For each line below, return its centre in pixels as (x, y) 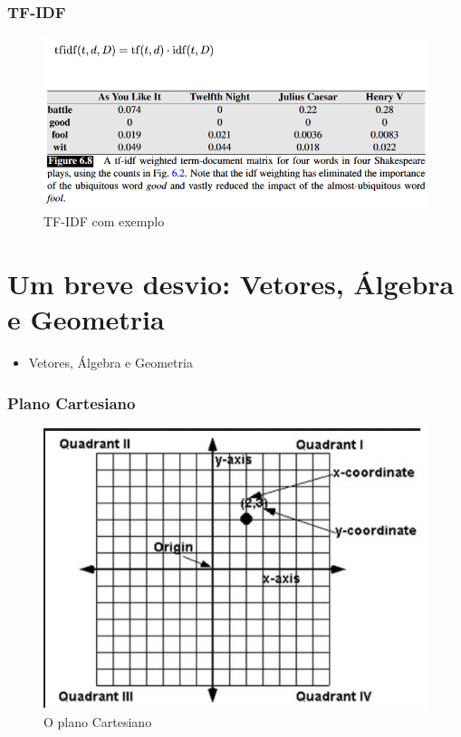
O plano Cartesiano (98, 721)
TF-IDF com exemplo (104, 221)
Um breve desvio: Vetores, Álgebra (231, 284)
